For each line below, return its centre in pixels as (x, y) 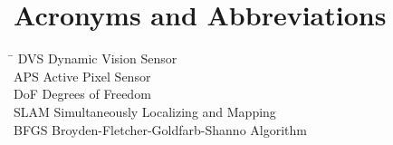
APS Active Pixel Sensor (82, 76)
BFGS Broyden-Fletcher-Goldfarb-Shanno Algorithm (160, 129)
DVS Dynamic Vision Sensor (97, 58)
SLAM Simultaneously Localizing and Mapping (145, 111)
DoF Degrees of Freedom (82, 94)
